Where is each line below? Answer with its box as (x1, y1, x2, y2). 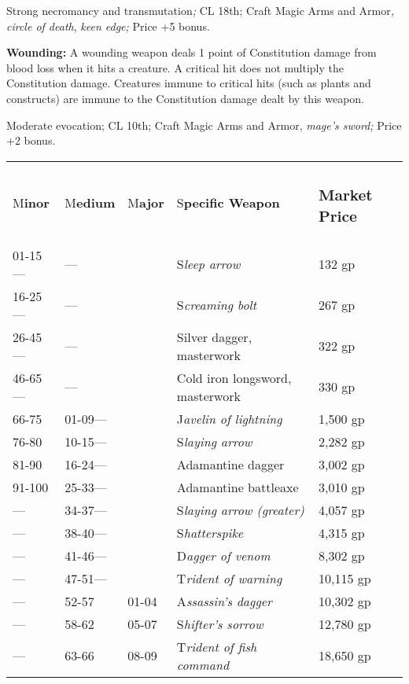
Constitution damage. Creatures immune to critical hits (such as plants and (6, 75, 371, 91)
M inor (13, 193, 50, 211)
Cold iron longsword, (176, 368, 292, 387)
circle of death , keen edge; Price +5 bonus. (6, 17, 210, 34)
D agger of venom (176, 546, 271, 564)
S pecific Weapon (176, 193, 280, 211)
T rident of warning (176, 568, 282, 587)
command (176, 655, 230, 674)
